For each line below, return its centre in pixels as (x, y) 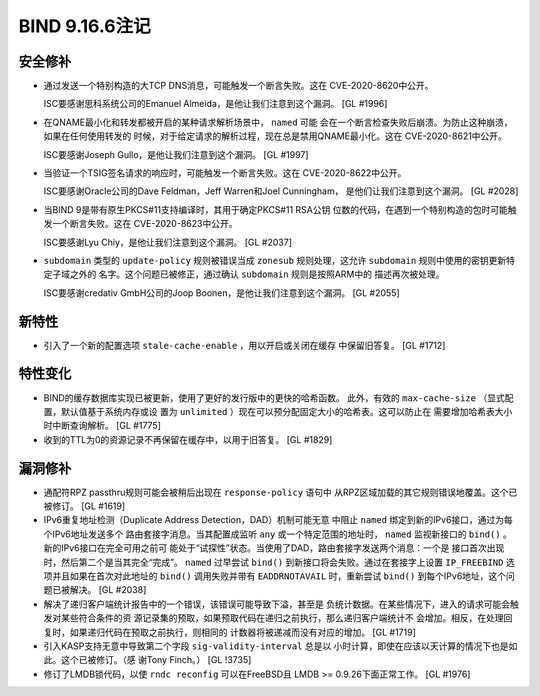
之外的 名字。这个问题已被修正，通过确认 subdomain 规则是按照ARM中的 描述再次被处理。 (257, 274)
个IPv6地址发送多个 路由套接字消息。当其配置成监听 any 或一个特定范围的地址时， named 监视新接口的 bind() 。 (277, 534)
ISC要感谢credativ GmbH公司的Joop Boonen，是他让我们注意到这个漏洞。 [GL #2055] (221, 292)
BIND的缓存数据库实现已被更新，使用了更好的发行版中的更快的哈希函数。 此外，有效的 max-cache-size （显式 (274, 397)
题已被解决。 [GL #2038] (95, 590)
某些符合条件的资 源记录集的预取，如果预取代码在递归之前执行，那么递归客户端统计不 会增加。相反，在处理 (282, 618)
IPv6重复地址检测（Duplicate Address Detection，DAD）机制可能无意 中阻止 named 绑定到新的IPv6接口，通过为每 (278, 520)
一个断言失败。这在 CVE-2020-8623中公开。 (144, 224)
